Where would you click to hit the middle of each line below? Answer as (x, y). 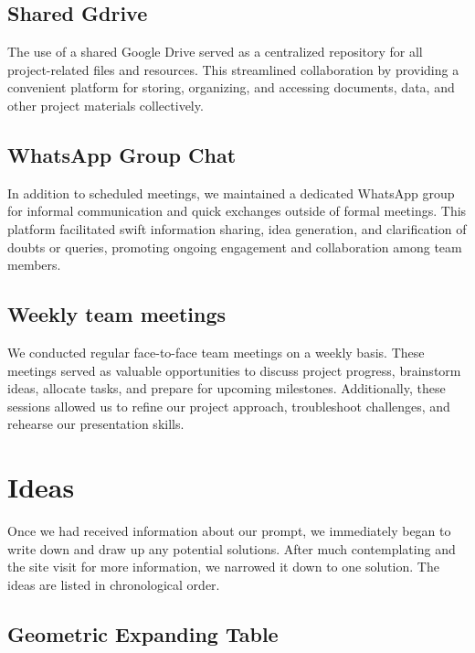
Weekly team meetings (117, 314)
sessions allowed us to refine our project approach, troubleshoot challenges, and (229, 406)
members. (34, 265)
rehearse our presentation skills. (96, 424)
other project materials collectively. (106, 105)
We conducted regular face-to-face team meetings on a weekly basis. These (216, 352)
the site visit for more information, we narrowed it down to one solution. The (223, 567)
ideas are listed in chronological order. (114, 584)
